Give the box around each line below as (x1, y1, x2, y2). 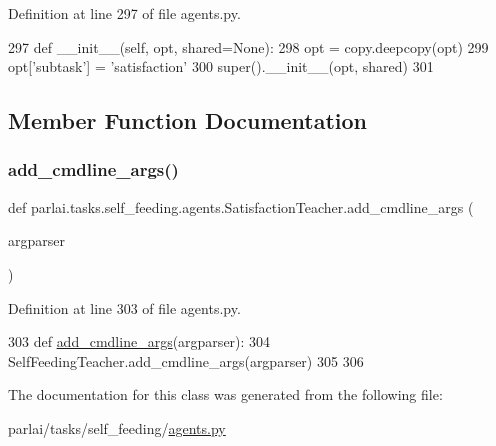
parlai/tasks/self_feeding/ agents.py (8, 417, 226, 438)
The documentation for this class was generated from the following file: (8, 384, 443, 405)
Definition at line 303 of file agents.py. (8, 297, 241, 318)
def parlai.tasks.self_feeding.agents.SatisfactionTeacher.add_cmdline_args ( (8, 196, 474, 217)
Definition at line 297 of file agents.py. (8, 3, 241, 23)
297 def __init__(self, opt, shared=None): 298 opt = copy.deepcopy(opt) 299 (8, 36, 489, 57)
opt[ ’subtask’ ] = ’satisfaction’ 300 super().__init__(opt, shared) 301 (8, 56, 434, 77)
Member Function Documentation (8, 105, 368, 136)
